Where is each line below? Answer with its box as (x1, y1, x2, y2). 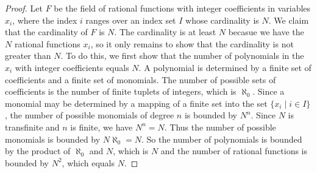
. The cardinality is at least (114, 25, 216, 38)
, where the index (12, 13, 77, 26)
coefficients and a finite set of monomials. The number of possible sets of (5, 73, 276, 86)
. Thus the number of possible (164, 120, 276, 133)
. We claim (268, 13, 309, 26)
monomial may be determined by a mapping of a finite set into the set (5, 97, 268, 109)
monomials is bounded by (5, 132, 101, 145)
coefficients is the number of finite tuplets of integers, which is (5, 85, 237, 98)
